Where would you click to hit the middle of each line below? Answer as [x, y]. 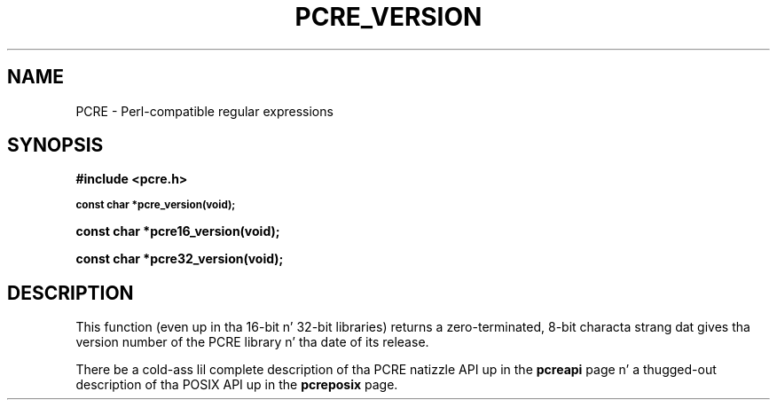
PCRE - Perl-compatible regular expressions [204, 111]
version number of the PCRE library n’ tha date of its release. [252, 342]
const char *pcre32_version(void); [180, 259]
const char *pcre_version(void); [156, 205]
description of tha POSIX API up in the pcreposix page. [237, 385]
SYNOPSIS [55, 145]
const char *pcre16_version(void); [178, 231]
